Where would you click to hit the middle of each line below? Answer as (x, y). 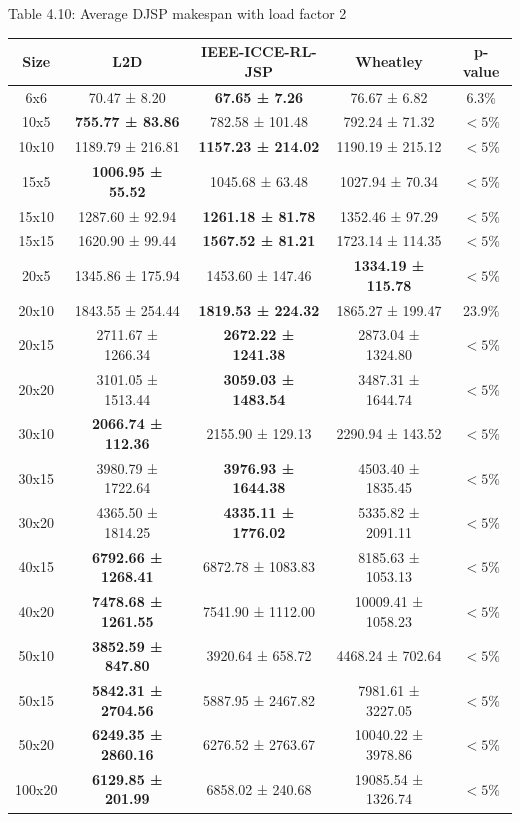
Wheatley (389, 60)
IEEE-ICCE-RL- (259, 51)
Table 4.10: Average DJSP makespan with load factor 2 (177, 13)
